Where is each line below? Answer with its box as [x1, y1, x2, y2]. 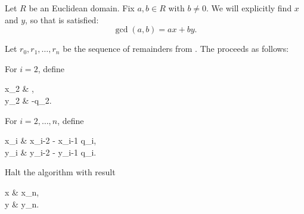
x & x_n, [5, 185, 39, 198]
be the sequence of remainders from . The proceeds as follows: [63, 42, 289, 55]
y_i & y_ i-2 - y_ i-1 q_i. [5, 145, 97, 158]
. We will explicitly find [206, 2, 292, 14]
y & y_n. [5, 197, 39, 210]
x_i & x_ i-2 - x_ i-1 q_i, [5, 134, 97, 147]
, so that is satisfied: [25, 13, 99, 26]
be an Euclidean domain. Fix [29, 2, 135, 14]
